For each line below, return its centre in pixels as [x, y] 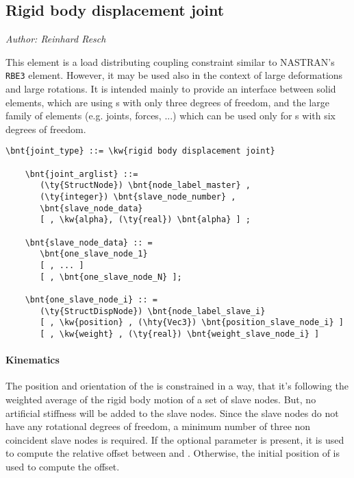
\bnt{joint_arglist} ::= [81, 174]
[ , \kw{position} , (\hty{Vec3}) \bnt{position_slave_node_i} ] [192, 323]
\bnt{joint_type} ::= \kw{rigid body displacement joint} [140, 151]
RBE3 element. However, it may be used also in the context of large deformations [174, 75]
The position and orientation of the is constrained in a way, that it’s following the [177, 386]
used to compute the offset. [63, 466]
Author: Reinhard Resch [56, 39]
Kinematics [33, 360]
